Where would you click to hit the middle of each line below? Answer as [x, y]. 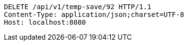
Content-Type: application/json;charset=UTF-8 [94, 15]
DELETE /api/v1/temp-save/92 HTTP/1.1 [78, 7]
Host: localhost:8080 [45, 22]
